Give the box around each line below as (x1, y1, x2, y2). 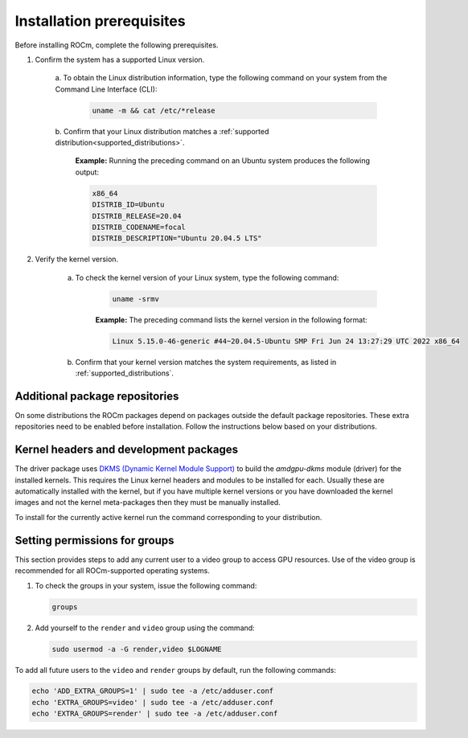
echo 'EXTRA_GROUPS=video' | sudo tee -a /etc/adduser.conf (31, 698, 274, 707)
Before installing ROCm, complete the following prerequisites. (14, 40, 219, 50)
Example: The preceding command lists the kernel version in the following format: (95, 314, 367, 325)
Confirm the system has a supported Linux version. (35, 55, 205, 64)
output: (75, 167, 100, 177)
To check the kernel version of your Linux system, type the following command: (75, 273, 339, 282)
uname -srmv (112, 294, 160, 303)
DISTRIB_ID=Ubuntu (92, 200, 165, 209)
